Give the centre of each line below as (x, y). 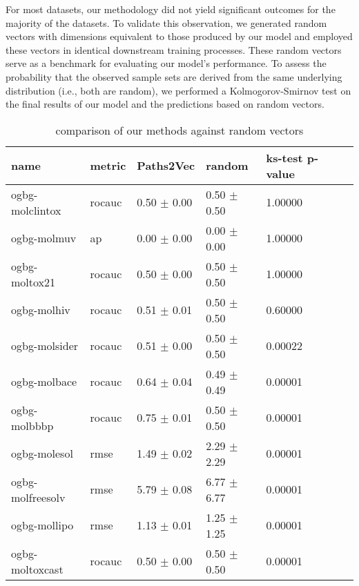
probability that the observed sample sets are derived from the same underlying (174, 76)
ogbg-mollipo (42, 525)
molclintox (36, 210)
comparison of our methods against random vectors (179, 130)
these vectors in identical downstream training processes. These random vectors (174, 49)
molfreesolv (38, 497)
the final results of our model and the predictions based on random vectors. (165, 104)
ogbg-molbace (44, 382)
